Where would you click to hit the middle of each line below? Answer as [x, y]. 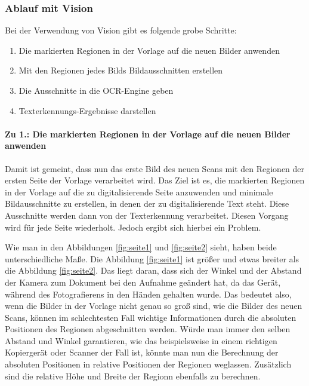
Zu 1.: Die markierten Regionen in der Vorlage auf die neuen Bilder [148, 134]
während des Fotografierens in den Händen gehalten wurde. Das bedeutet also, [148, 294]
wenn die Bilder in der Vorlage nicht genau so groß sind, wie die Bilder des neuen [154, 306]
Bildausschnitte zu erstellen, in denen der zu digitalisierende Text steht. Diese [147, 203]
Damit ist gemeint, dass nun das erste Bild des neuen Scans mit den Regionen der [155, 168]
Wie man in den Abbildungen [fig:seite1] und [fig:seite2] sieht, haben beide [141, 247]
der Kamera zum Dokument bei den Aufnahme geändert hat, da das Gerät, [143, 282]
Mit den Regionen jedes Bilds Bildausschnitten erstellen [121, 70]
